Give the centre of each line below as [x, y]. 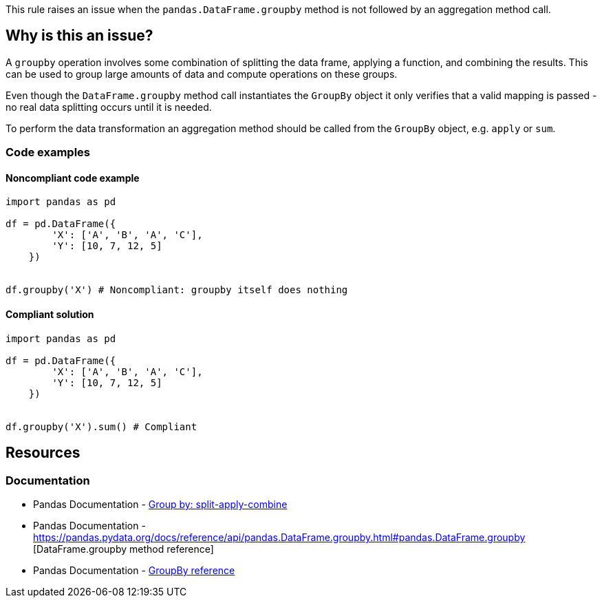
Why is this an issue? [79, 36]
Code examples [48, 152]
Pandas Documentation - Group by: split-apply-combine [160, 504]
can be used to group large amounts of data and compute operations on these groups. [202, 74]
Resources [43, 453]
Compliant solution [50, 315]
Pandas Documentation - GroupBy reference [134, 570]
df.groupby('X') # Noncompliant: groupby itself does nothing [177, 290]
